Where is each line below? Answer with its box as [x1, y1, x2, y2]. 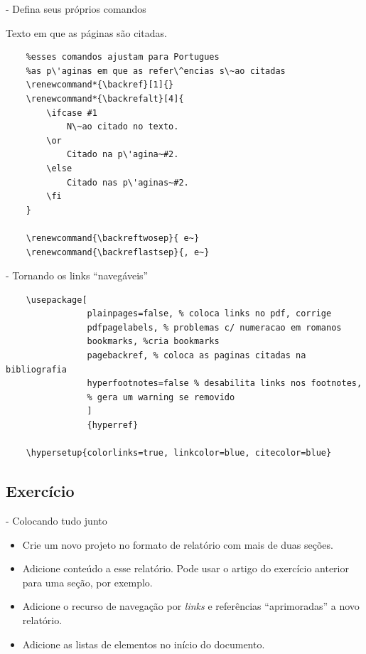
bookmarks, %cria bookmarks [87, 336, 220, 347]
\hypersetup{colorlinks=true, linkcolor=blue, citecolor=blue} [26, 448, 332, 459]
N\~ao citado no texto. [66, 122, 179, 132]
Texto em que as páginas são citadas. [6, 25, 167, 40]
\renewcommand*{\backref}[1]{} [26, 80, 174, 90]
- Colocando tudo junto [6, 513, 107, 528]
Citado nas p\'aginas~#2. [66, 177, 189, 188]
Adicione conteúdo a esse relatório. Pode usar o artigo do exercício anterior [22, 561, 349, 576]
